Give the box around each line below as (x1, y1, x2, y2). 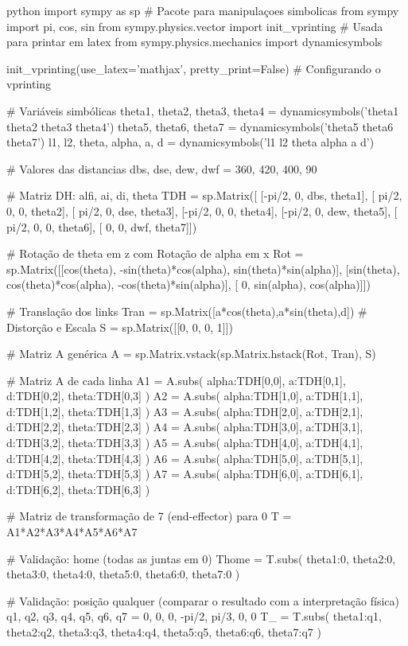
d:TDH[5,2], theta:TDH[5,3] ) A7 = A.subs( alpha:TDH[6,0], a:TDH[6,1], (6, 465, 363, 482)
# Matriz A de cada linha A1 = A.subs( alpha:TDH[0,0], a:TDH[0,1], (6, 372, 346, 388)
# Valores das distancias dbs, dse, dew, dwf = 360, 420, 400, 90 (6, 160, 317, 177)
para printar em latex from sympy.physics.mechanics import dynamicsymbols (6, 33, 383, 50)
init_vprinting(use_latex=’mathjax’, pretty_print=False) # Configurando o (6, 60, 381, 76)
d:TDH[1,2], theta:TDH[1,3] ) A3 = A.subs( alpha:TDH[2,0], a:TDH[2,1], (6, 403, 363, 419)
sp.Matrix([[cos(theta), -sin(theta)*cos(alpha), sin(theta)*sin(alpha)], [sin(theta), (6, 260, 400, 277)
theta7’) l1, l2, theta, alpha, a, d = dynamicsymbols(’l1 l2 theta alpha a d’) (6, 134, 375, 150)
